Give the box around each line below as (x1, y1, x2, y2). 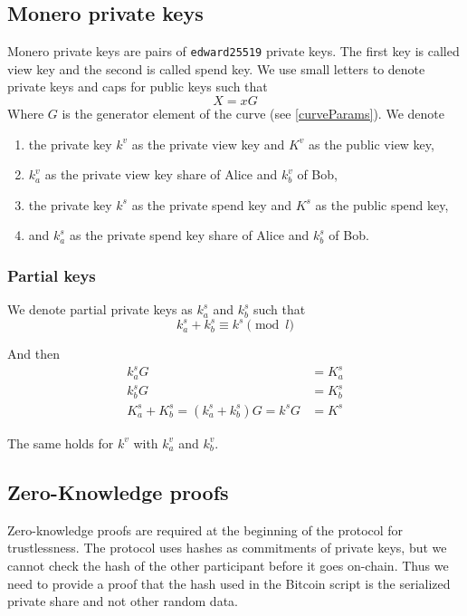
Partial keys (7, 264, 96, 286)
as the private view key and (131, 134, 285, 153)
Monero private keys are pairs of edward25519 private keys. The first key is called (7, 42, 460, 61)
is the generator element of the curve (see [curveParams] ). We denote (62, 104, 444, 123)
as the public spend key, (315, 195, 449, 214)
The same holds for (7, 433, 114, 452)
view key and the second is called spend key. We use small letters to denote (7, 59, 425, 78)
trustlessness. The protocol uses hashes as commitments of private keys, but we (7, 538, 447, 557)
